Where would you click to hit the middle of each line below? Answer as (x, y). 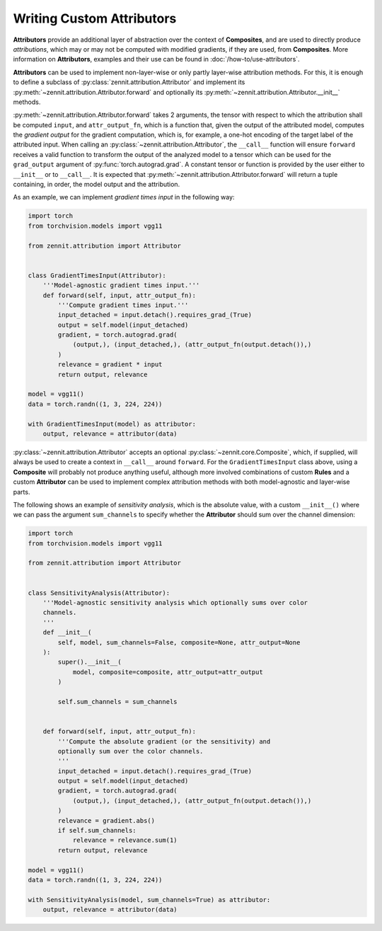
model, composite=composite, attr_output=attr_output (168, 672)
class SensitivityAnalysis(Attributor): (99, 593)
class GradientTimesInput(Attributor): (97, 275)
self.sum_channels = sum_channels (117, 701)
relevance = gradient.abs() (106, 820)
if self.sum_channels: (97, 831)
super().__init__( (89, 662)
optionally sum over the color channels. (131, 751)
